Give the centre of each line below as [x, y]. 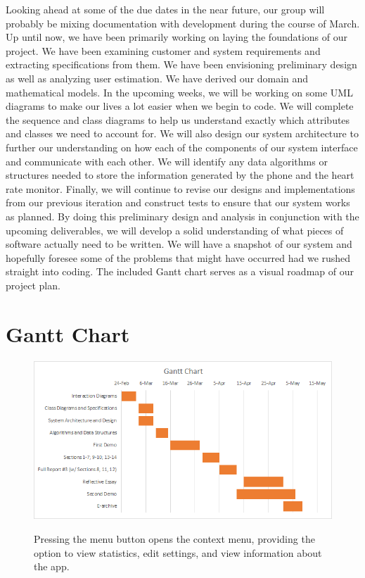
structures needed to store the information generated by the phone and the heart [180, 175]
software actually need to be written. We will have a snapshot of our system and [179, 244]
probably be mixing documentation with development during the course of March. [183, 23]
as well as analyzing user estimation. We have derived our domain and [157, 78]
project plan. [33, 285]
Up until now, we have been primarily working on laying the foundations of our [177, 37]
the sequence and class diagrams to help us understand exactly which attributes [178, 119]
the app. [52, 566]
